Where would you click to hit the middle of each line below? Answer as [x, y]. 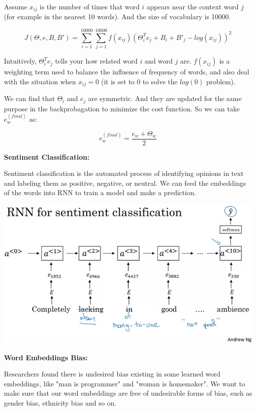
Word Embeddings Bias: [46, 357]
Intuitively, [20, 61]
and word [159, 61]
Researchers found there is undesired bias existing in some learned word [112, 374]
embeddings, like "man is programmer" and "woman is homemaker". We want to [125, 383]
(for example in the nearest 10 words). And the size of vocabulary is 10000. [117, 17]
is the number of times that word [90, 6]
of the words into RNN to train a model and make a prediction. [100, 192]
